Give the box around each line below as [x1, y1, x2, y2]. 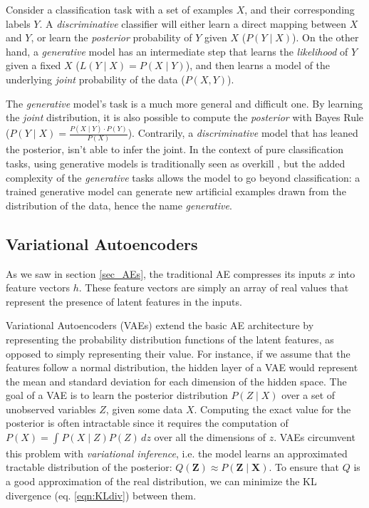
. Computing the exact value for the [194, 401, 351, 416]
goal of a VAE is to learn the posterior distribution [6, 388, 228, 403]
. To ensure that [269, 460, 339, 475]
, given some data [105, 401, 183, 416]
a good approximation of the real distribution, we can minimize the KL [6, 474, 317, 489]
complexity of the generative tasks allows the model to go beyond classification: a [6, 170, 360, 185]
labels [6, 16, 31, 31]
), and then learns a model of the [185, 58, 331, 73]
